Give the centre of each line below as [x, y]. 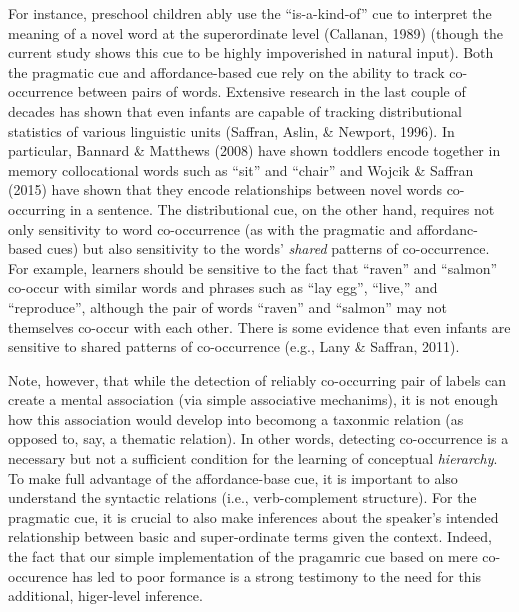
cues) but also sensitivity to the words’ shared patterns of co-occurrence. [268, 248]
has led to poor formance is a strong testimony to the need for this [277, 575]
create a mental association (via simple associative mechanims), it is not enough [253, 399]
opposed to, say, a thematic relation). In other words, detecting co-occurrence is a [258, 438]
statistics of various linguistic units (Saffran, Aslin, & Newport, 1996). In [231, 130]
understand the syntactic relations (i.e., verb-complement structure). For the [242, 497]
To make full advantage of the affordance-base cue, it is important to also [233, 477]
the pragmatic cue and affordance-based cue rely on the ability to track [226, 71]
